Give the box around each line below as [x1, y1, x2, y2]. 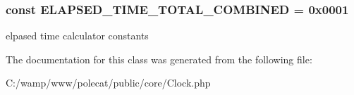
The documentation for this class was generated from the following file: [6, 51, 312, 66]
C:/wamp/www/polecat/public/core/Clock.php [6, 75, 211, 90]
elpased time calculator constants [6, 28, 149, 43]
